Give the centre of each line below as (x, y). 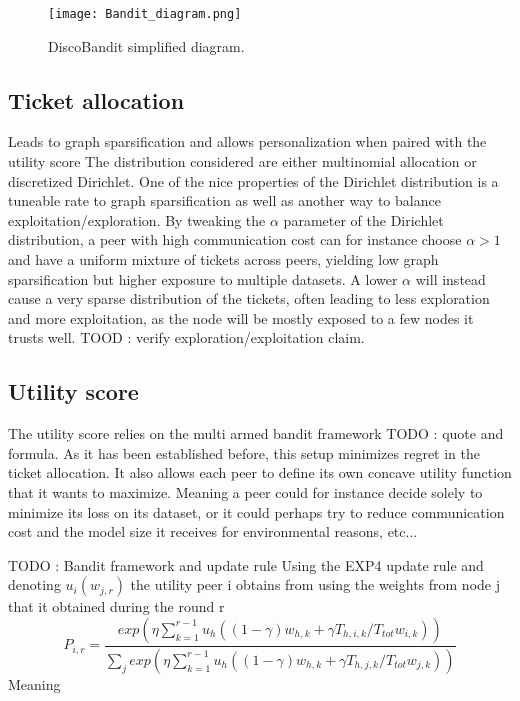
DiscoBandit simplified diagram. (146, 45)
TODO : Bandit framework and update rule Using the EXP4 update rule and (246, 564)
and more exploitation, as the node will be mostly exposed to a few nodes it (241, 317)
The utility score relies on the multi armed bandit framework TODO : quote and (256, 433)
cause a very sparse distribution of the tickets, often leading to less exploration (249, 298)
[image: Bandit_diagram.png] (145, 14)
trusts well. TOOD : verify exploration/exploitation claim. (186, 337)
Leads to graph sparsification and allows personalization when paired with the (247, 141)
